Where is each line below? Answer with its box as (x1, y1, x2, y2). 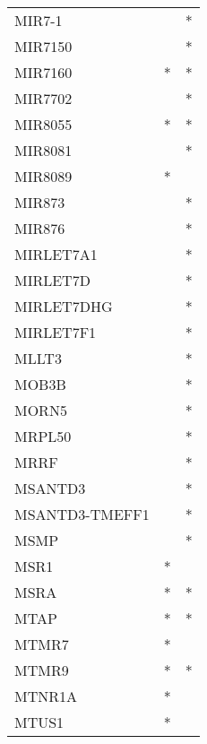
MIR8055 (14, 114, 73, 134)
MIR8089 (14, 166, 73, 186)
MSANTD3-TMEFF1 (14, 504, 150, 524)
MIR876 (14, 218, 65, 238)
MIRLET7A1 (14, 244, 98, 264)
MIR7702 (14, 88, 73, 108)
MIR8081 (14, 140, 73, 160)
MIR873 (14, 192, 65, 212)
